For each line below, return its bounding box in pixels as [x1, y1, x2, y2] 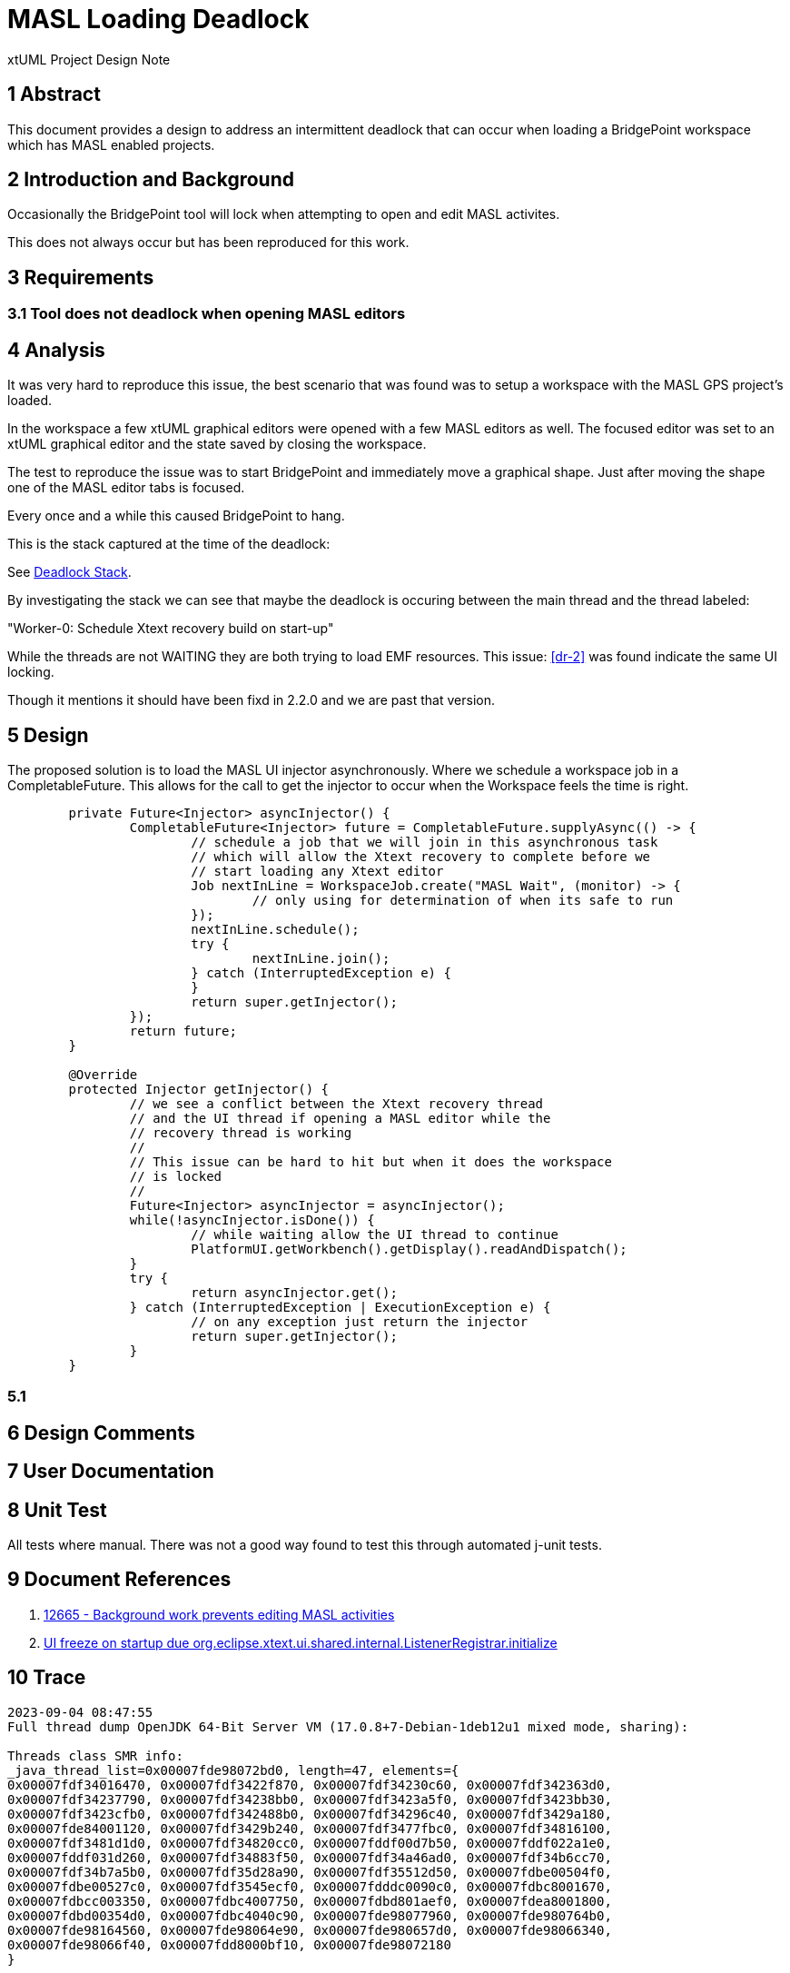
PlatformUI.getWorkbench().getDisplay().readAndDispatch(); [191, 1241, 627, 1256]
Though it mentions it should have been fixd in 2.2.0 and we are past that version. [7, 692, 495, 709]
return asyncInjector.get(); [191, 1284, 398, 1300]
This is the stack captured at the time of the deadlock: [7, 536, 331, 552]
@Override [68, 1066, 138, 1082]
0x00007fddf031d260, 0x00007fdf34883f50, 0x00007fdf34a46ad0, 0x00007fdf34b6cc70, [7, 1849, 612, 1865]
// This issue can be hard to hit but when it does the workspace [129, 1154, 612, 1169]
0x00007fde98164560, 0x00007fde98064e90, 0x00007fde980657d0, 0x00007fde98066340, [7, 1922, 612, 1938]
